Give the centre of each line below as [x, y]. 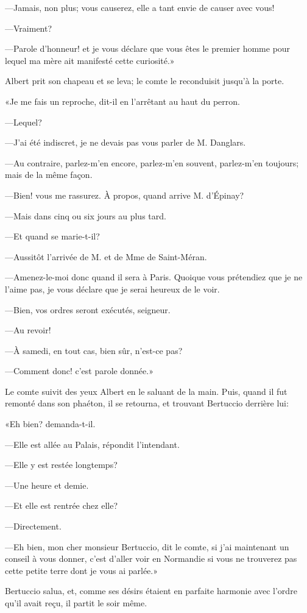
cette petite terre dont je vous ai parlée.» [82, 570]
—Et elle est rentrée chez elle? [62, 505]
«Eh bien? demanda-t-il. [50, 424]
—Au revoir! [28, 330]
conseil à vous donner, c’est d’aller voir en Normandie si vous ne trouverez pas [151, 558]
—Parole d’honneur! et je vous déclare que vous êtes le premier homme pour [148, 48]
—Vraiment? [29, 28]
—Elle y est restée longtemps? [61, 465]
